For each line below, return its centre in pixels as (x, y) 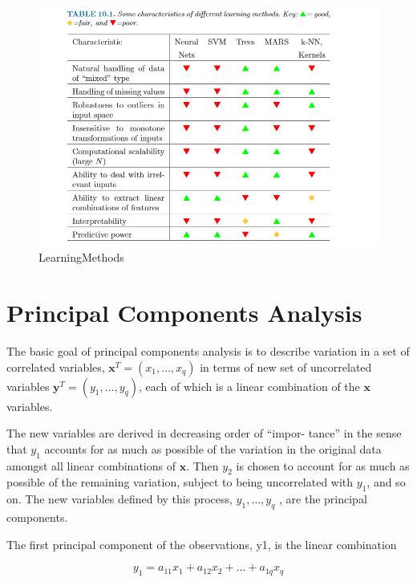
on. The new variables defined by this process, (119, 499)
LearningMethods (81, 257)
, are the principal (323, 499)
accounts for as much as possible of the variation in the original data (213, 448)
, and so (386, 482)
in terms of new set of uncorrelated (286, 366)
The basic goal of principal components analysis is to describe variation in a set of (208, 351)
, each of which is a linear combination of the (249, 386)
